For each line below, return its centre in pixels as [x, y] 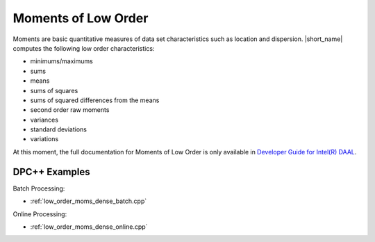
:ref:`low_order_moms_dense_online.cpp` [89, 227]
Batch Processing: [39, 188]
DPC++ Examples [51, 171]
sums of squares [54, 90]
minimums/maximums [61, 61]
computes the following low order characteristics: [84, 48]
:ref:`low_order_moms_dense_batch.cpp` [89, 201]
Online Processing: [40, 214]
